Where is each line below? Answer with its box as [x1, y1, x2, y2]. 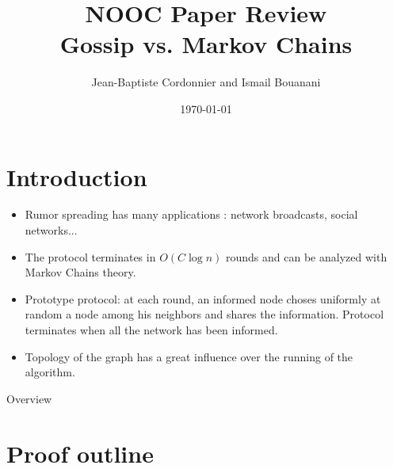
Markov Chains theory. [25, 264, 136, 280]
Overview [6, 390, 52, 406]
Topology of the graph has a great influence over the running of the [25, 348, 353, 364]
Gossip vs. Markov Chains [59, 28, 353, 60]
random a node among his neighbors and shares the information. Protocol [25, 306, 384, 322]
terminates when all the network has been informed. [25, 322, 278, 337]
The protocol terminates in [25, 248, 156, 265]
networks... [25, 222, 78, 238]
